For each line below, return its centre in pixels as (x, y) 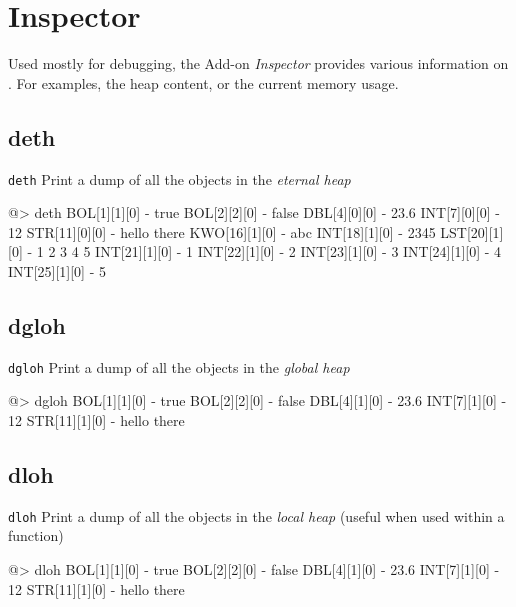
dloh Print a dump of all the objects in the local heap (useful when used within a (256, 515)
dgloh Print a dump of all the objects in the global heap (179, 366)
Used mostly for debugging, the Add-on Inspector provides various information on (258, 63)
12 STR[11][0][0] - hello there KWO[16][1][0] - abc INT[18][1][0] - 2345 (222, 231)
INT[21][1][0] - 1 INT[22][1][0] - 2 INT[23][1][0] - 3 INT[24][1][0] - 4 (298, 251)
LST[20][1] (472, 231)
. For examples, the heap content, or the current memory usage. (203, 82)
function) (36, 535)
